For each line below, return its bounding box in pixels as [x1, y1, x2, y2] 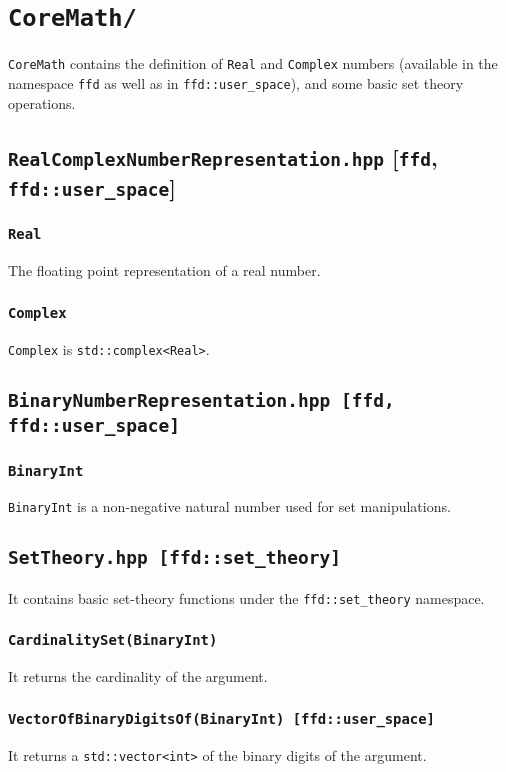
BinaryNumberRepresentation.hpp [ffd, [8, 389, 395, 411]
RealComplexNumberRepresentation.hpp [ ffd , [8, 141, 438, 172]
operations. [8, 92, 76, 113]
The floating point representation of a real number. [8, 260, 321, 281]
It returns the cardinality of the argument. [8, 666, 268, 687]
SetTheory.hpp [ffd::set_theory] [8, 547, 342, 569]
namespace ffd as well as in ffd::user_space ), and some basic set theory [8, 72, 464, 93]
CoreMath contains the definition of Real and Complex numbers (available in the [8, 53, 498, 74]
